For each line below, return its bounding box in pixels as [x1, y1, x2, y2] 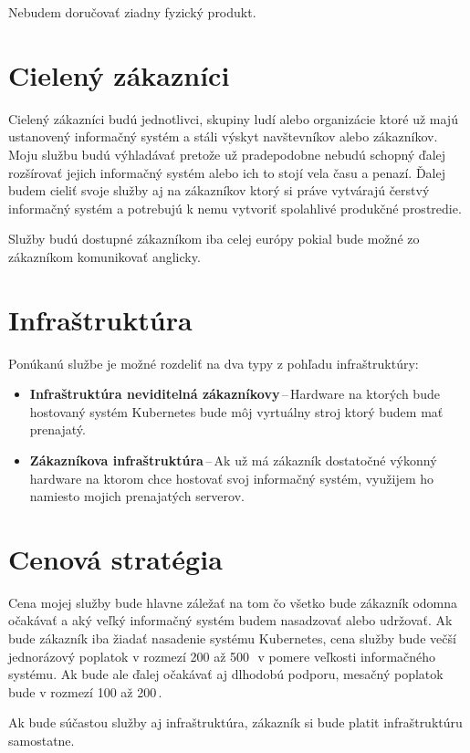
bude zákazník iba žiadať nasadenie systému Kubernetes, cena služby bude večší [8, 629, 456, 648]
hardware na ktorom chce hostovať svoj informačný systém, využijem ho [29, 468, 434, 487]
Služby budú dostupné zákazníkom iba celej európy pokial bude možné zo [8, 229, 420, 248]
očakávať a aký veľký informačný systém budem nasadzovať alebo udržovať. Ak [8, 611, 453, 630]
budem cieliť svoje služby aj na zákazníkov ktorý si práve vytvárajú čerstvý [8, 181, 430, 200]
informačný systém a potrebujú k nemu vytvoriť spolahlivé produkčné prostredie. [8, 198, 462, 217]
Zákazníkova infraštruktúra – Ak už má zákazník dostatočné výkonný [29, 450, 437, 469]
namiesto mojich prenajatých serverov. [29, 486, 245, 506]
